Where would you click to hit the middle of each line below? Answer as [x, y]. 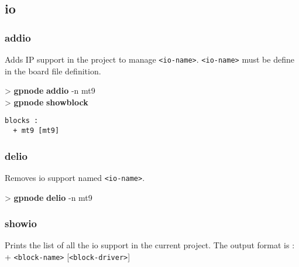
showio [21, 223]
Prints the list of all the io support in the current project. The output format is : [150, 245]
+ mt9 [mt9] [36, 131]
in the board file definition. [53, 71]
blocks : [22, 121]
